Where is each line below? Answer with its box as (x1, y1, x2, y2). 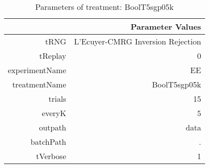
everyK (41, 107, 67, 119)
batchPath (31, 136, 67, 147)
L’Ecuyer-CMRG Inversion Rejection (74, 36, 201, 47)
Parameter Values (130, 21, 201, 32)
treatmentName (12, 79, 67, 90)
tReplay (39, 50, 67, 61)
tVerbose (36, 150, 67, 162)
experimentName (8, 64, 67, 76)
